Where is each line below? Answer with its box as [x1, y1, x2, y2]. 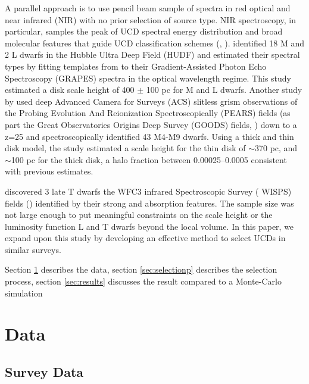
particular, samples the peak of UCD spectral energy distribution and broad [5, 25, 283, 38]
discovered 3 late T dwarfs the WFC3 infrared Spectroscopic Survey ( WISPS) [5, 185, 292, 197]
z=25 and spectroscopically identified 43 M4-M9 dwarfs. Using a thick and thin [5, 130, 294, 142]
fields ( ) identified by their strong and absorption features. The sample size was [5, 196, 294, 209]
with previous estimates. [5, 165, 93, 177]
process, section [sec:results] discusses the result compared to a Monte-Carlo [5, 275, 282, 288]
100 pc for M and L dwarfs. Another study [146, 83, 302, 96]
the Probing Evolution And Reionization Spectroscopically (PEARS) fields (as [5, 107, 291, 119]
